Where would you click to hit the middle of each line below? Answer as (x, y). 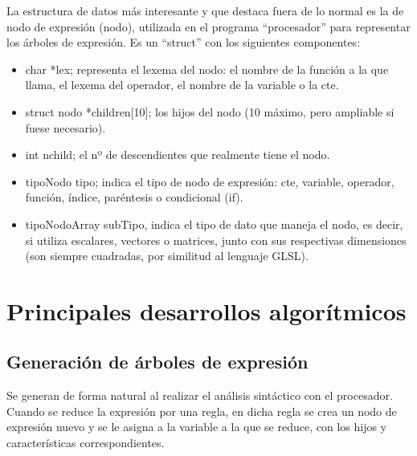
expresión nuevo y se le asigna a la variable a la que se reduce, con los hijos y (197, 427)
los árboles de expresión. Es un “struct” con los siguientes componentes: (184, 42)
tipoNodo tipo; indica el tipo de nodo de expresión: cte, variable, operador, (210, 181)
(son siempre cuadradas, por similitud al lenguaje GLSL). (167, 256)
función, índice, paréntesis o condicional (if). (134, 197)
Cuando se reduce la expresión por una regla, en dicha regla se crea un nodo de (202, 411)
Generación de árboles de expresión (157, 362)
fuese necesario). (65, 127)
